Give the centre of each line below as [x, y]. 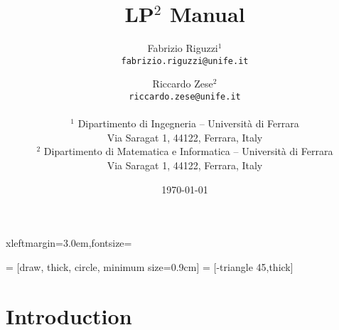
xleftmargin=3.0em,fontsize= [69, 243]
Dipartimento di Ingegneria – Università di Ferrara [188, 123]
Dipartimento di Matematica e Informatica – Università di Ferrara [188, 151]
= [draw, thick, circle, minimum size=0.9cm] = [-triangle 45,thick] [150, 266]
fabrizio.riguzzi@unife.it [185, 61]
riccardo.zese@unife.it [185, 96]
